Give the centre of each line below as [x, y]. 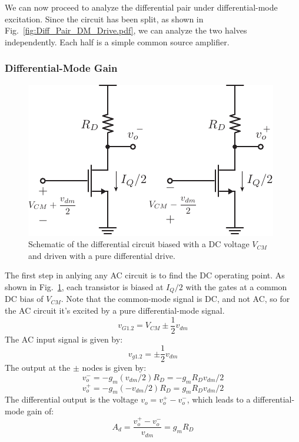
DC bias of [24, 299]
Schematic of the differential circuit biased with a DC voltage [139, 244]
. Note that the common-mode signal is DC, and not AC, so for [175, 299]
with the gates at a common [236, 286]
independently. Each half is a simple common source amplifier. [117, 41]
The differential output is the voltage [72, 399]
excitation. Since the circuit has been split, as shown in [104, 19]
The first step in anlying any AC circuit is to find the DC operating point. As [145, 275]
